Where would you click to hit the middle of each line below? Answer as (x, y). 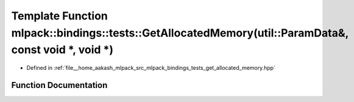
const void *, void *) (62, 50)
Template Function (59, 16)
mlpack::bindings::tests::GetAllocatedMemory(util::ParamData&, (180, 33)
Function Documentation (59, 85)
